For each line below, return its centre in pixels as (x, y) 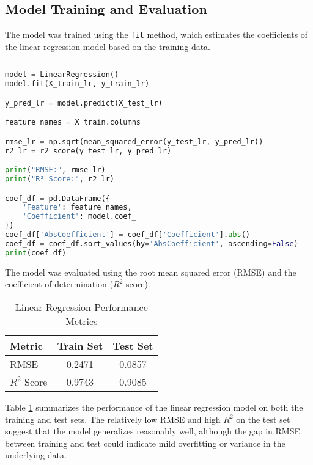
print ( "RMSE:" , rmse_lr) (55, 170)
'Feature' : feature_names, (77, 207)
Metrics (82, 321)
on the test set (263, 419)
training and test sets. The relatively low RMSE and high (113, 419)
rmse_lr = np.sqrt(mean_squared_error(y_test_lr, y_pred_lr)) (134, 141)
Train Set (80, 345)
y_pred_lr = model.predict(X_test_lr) (84, 103)
